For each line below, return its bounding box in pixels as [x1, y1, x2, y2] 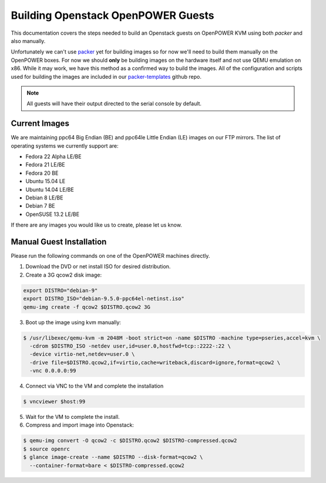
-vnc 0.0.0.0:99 [29, 368, 76, 374]
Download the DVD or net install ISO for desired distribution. [25, 263, 171, 270]
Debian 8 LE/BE [25, 194, 63, 201]
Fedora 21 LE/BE [25, 161, 66, 168]
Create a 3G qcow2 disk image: [25, 271, 102, 278]
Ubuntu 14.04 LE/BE [25, 186, 75, 193]
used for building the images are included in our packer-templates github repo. [11, 73, 202, 80]
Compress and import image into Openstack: [25, 421, 135, 429]
